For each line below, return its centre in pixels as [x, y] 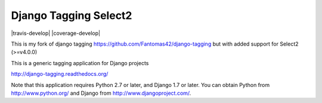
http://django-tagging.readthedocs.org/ [60, 74]
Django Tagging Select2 [72, 15]
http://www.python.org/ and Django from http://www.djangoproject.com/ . [101, 93]
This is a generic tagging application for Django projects [80, 63]
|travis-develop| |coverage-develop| [56, 33]
